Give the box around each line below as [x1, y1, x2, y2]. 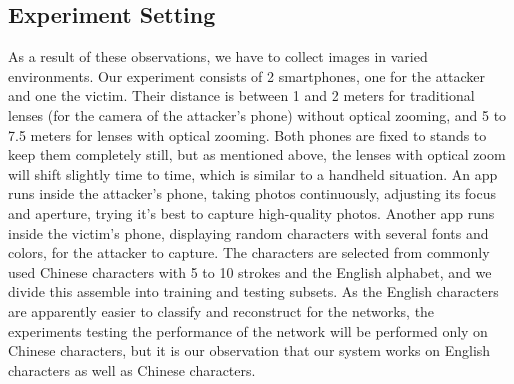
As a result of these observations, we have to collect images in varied [8, 46, 428, 67]
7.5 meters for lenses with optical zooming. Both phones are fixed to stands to [8, 124, 487, 145]
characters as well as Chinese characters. [8, 359, 256, 380]
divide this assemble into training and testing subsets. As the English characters [8, 281, 499, 302]
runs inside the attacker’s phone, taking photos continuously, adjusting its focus [8, 183, 497, 204]
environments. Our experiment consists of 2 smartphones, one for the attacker [8, 65, 486, 86]
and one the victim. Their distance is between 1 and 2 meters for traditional [8, 85, 475, 106]
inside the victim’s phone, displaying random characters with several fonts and [8, 222, 489, 243]
